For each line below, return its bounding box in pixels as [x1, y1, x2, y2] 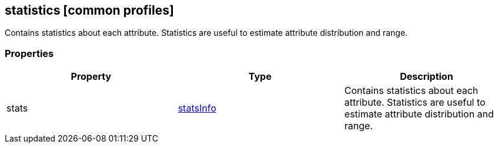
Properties [5, 47, 54, 59]
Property [71, 70, 112, 83]
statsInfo [178, 102, 216, 115]
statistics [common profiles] [5, 3, 174, 18]
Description [400, 70, 453, 83]
